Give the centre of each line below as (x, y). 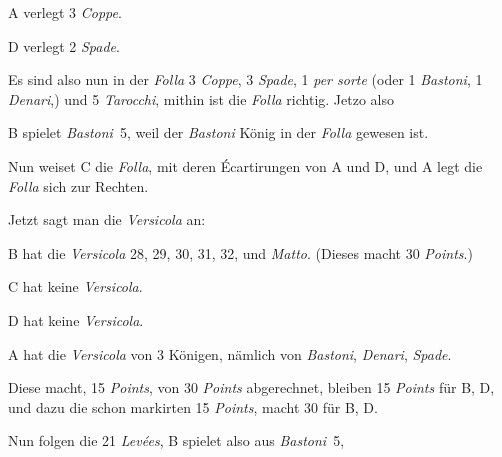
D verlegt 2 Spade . (64, 45)
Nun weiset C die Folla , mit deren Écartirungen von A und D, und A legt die (245, 165)
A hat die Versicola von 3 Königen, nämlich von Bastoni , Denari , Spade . (230, 353)
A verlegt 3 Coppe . (65, 12)
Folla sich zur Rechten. (78, 185)
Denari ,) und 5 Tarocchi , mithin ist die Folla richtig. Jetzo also (201, 98)
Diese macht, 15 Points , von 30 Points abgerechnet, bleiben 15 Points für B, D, (251, 387)
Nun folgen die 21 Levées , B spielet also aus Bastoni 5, (176, 440)
